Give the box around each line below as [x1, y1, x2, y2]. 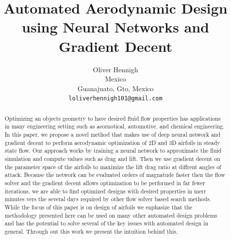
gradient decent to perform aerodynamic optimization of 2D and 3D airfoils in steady [4, 138, 220, 146]
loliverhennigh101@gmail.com [68, 95, 163, 102]
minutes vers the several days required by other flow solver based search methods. [4, 195, 211, 203]
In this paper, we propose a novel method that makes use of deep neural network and [4, 130, 221, 139]
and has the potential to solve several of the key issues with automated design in [4, 219, 209, 227]
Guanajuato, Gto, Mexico [77, 83, 154, 93]
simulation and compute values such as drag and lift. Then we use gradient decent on [4, 155, 220, 163]
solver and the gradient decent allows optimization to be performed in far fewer [4, 178, 205, 187]
